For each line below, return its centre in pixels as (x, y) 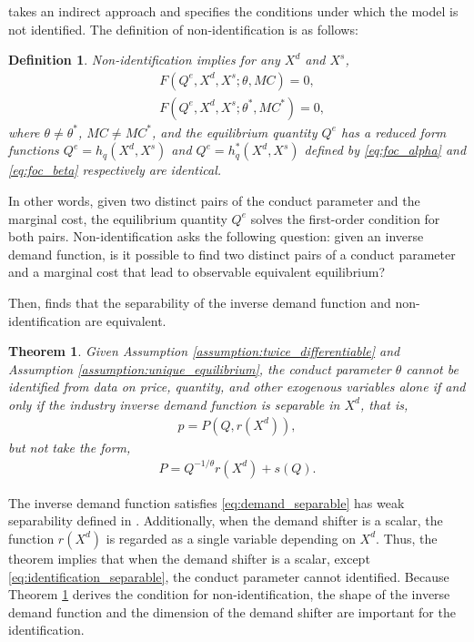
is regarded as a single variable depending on (231, 538)
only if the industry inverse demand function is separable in (174, 404)
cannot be (432, 368)
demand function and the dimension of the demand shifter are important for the (232, 611)
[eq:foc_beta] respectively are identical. (115, 170)
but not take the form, (70, 447)
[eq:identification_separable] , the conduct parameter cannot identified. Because (229, 576)
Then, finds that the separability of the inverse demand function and (200, 302)
